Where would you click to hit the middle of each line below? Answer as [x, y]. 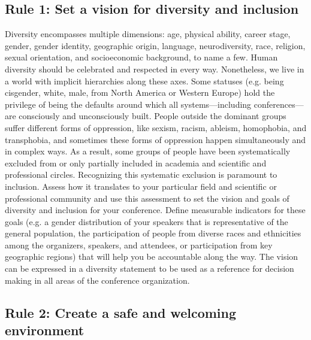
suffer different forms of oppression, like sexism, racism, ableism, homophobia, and [156, 127]
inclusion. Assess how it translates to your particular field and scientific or [141, 186]
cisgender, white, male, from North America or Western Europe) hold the [140, 92]
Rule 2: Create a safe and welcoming [121, 312]
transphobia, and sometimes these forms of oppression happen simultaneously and [155, 139]
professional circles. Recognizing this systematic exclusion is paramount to [141, 174]
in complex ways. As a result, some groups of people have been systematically [148, 151]
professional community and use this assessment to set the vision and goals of [147, 198]
